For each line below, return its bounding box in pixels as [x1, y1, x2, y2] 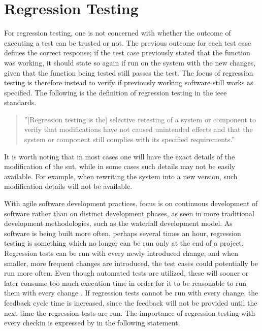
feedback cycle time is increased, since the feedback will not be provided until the [4, 297, 257, 308]
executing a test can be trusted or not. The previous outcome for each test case [4, 37, 251, 48]
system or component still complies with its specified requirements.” [24, 134, 235, 145]
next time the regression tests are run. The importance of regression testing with [4, 307, 255, 318]
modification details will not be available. [4, 181, 133, 191]
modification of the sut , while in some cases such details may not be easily [4, 161, 236, 172]
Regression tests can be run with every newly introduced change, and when [4, 248, 239, 258]
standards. [4, 97, 37, 108]
